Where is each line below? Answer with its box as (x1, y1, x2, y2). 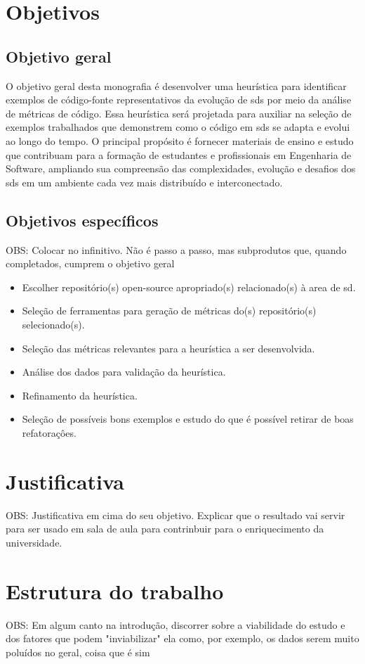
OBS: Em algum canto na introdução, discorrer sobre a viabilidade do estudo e (6, 617, 345, 632)
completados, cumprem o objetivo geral (6, 256, 175, 271)
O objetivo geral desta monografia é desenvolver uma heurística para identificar (6, 78, 347, 93)
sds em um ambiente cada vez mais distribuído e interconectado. (6, 174, 283, 189)
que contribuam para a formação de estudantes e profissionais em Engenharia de (6, 147, 352, 162)
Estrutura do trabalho (6, 576, 224, 605)
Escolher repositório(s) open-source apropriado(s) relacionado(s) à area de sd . (22, 279, 356, 294)
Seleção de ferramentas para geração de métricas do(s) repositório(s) (22, 303, 317, 318)
